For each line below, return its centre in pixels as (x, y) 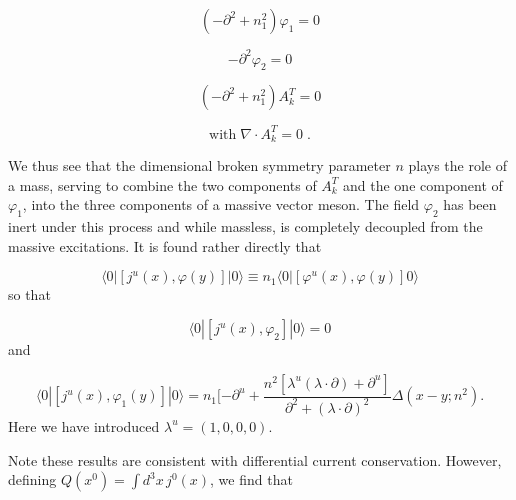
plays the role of (457, 165)
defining (32, 479)
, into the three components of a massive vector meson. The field (221, 204)
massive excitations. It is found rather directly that (165, 245)
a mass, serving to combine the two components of (162, 184)
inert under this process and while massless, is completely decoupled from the (245, 226)
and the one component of (423, 184)
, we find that (251, 479)
